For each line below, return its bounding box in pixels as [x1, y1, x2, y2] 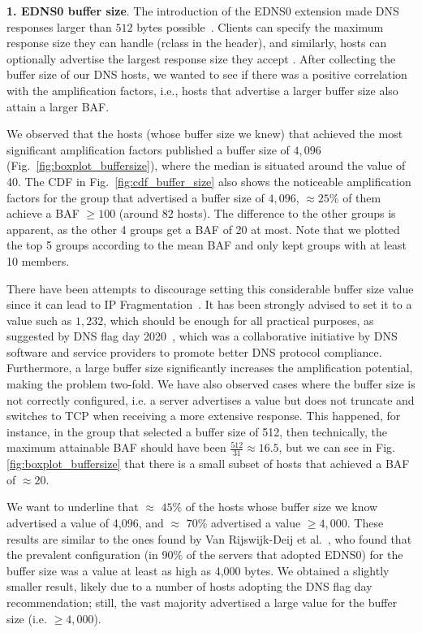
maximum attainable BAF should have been [6, 439, 226, 456]
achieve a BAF [6, 205, 80, 222]
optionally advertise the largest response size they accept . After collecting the [6, 50, 396, 67]
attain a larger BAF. [6, 98, 110, 115]
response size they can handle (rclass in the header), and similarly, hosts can [6, 34, 387, 51]
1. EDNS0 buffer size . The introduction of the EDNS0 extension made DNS [6, 2, 399, 19]
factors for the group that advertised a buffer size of [6, 189, 265, 206]
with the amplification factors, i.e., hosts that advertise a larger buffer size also [6, 81, 398, 98]
